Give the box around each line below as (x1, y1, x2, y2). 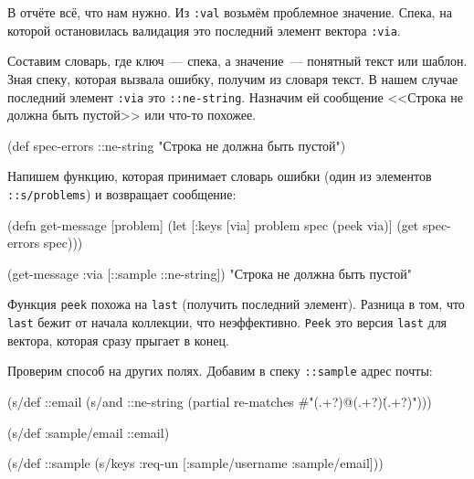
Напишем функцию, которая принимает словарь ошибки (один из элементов (7, 166, 432, 186)
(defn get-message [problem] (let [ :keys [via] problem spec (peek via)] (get (7, 215, 419, 234)
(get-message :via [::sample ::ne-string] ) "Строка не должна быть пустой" (7, 263, 412, 282)
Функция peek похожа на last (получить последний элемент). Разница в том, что (7, 294, 465, 314)
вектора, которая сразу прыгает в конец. (7, 330, 229, 349)
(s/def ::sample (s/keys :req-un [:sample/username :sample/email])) (7, 453, 384, 473)
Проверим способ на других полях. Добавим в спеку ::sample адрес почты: (7, 361, 433, 380)
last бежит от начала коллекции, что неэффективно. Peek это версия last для (7, 313, 448, 332)
